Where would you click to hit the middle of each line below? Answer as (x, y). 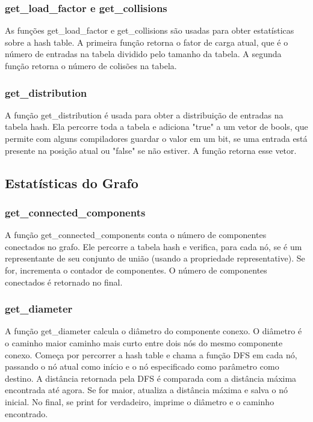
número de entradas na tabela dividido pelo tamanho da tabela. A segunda (143, 54)
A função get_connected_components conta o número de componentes (136, 235)
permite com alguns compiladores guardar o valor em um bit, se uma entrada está (156, 138)
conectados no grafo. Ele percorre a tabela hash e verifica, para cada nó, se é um (153, 246)
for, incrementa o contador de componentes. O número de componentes (136, 270)
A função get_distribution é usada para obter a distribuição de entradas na (144, 115)
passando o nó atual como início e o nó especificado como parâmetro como (142, 366)
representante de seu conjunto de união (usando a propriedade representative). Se (155, 258)
